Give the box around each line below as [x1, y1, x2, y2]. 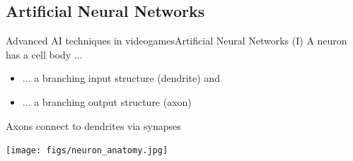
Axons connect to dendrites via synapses [6, 118, 181, 133]
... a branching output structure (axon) [22, 94, 192, 109]
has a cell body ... [6, 47, 83, 61]
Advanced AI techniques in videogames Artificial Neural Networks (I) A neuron [6, 33, 347, 48]
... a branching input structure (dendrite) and [22, 71, 220, 85]
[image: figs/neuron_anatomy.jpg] [6, 145, 168, 156]
